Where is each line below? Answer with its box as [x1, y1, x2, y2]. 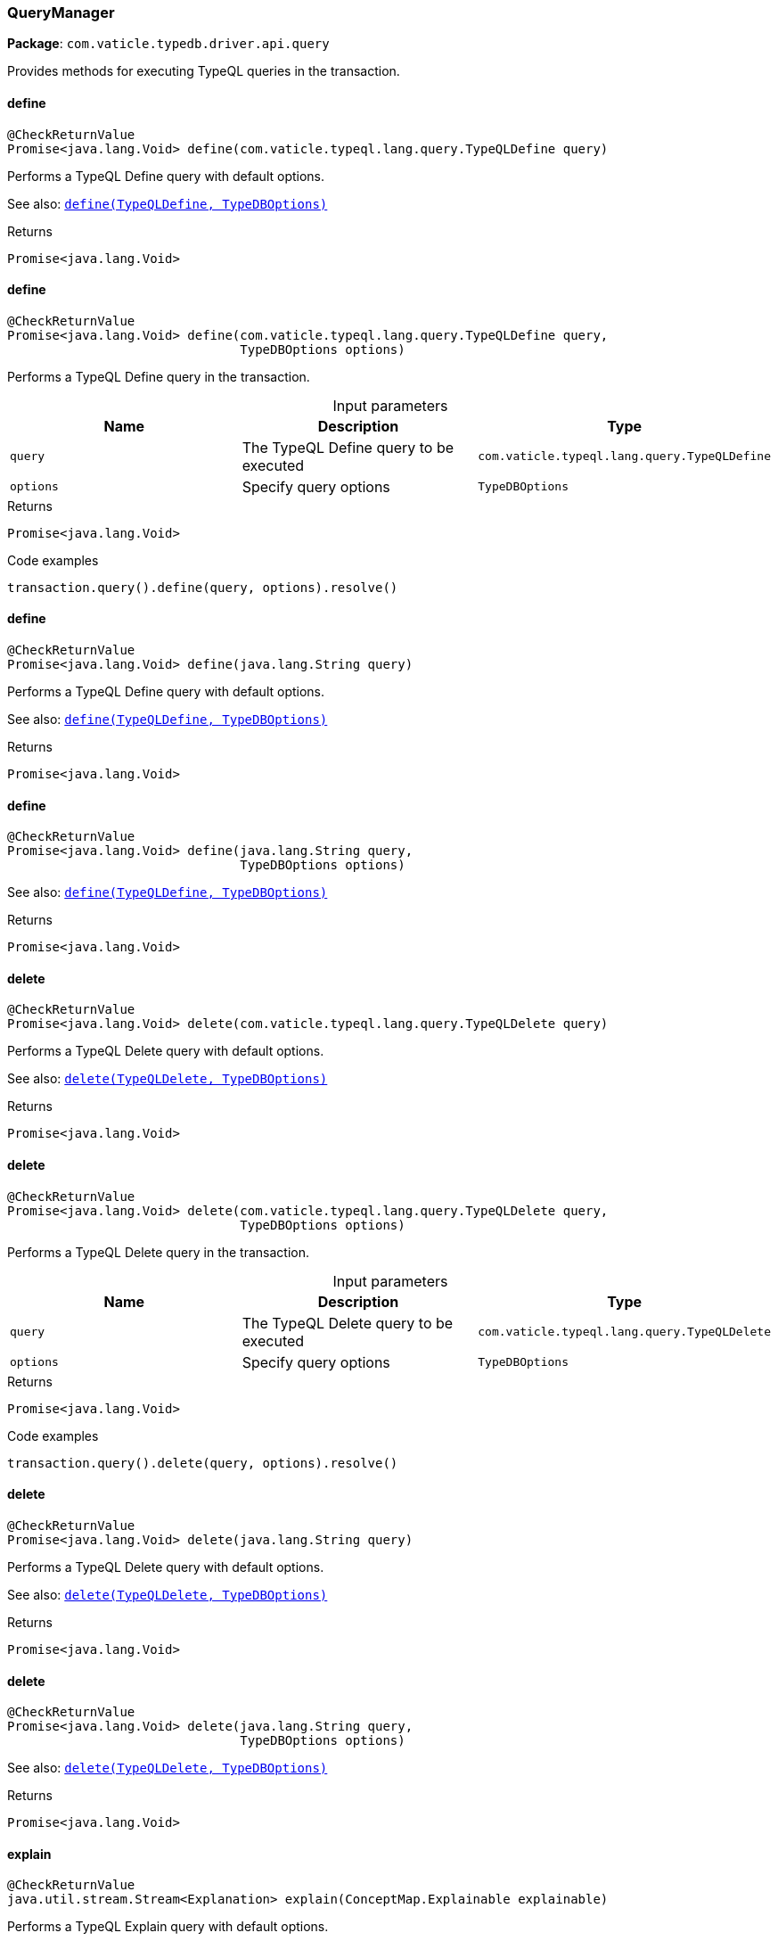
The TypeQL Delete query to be [242, 1313, 454, 1332]
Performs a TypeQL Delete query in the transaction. [7, 1244, 310, 1260]
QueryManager [7, 4, 115, 21]
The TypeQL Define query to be [242, 438, 455, 456]
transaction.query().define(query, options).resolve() [7, 580, 398, 595]
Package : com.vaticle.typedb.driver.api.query [7, 36, 330, 52]
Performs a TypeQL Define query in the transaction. [7, 368, 310, 384]
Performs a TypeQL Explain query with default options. [7, 1919, 329, 1935]
